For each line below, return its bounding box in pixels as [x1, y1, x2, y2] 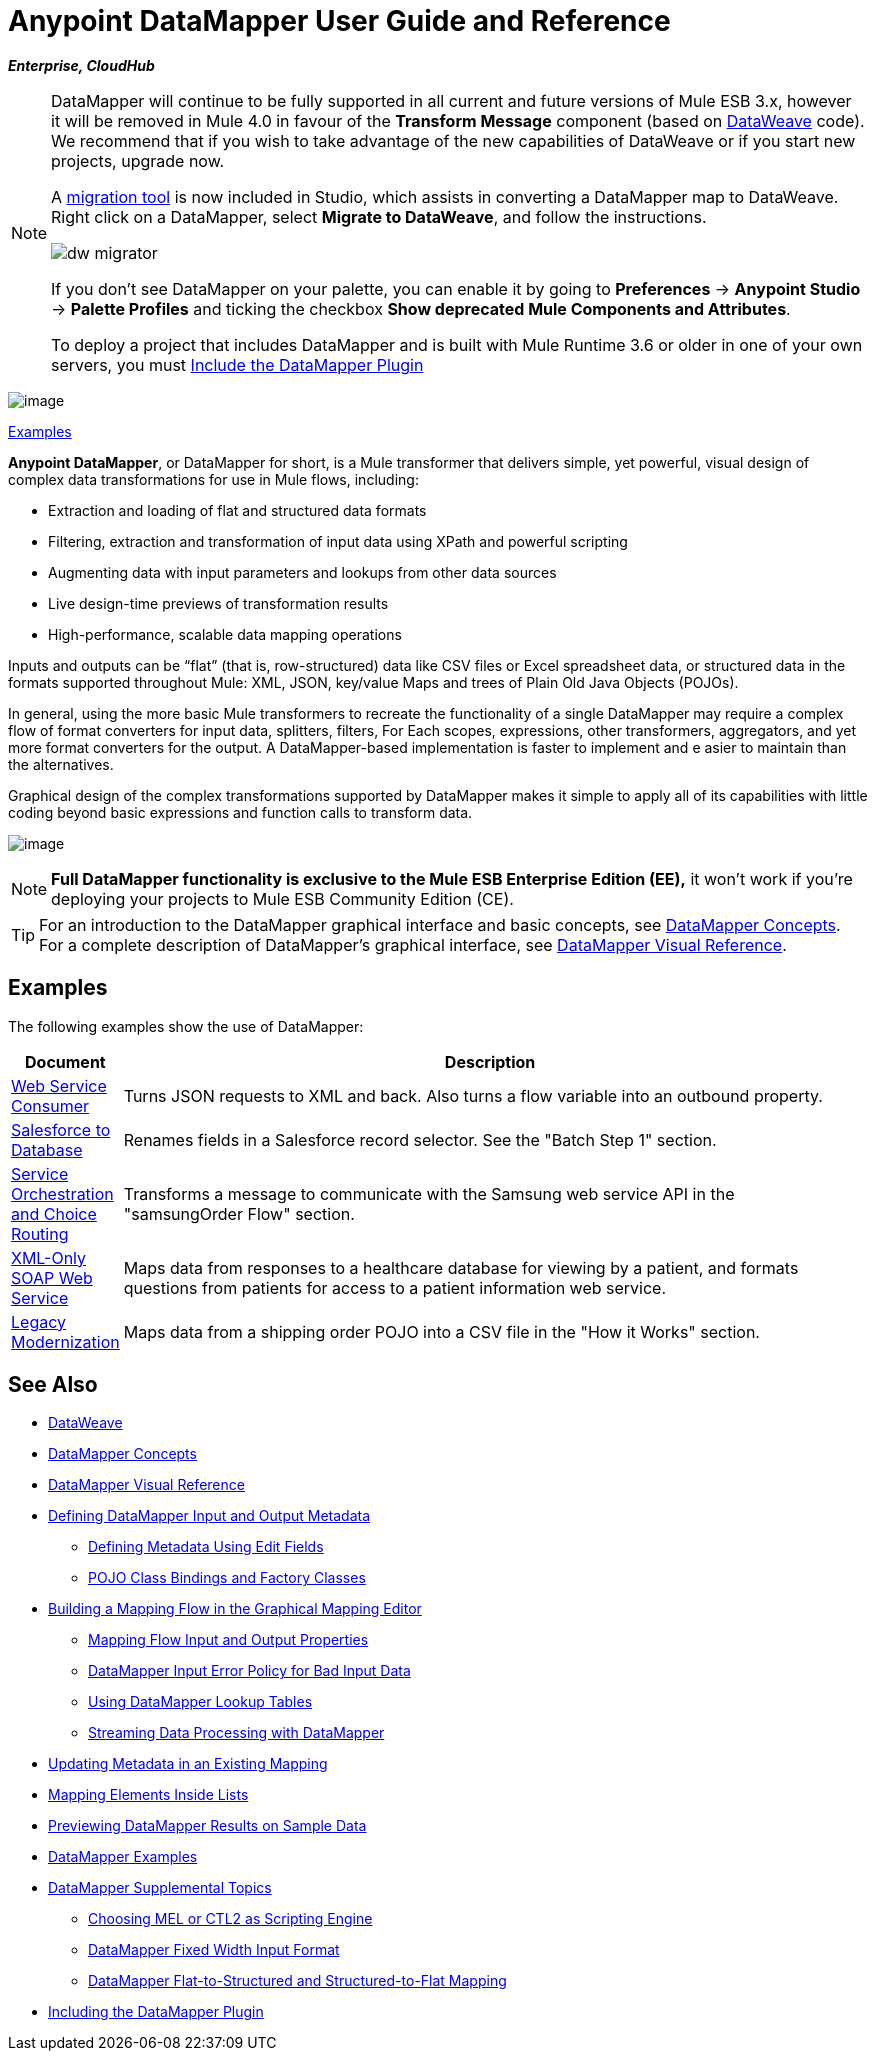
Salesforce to [11, 1119, 111, 1140]
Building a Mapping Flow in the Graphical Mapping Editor [48, 1600, 422, 1618]
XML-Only [11, 1247, 87, 1268]
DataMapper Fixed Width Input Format [88, 1941, 340, 1959]
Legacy [11, 1311, 66, 1332]
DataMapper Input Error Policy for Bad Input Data [88, 1662, 411, 1680]
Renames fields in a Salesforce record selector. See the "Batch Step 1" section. [123, 1129, 717, 1150]
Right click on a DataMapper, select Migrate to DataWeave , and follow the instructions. [51, 206, 707, 227]
